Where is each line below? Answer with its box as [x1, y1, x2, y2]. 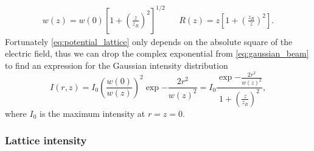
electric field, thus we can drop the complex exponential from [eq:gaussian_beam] [5, 47, 309, 60]
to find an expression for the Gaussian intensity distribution [5, 58, 228, 71]
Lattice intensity [5, 133, 87, 148]
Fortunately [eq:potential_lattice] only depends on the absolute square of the [5, 35, 293, 47]
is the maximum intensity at [40, 107, 145, 119]
